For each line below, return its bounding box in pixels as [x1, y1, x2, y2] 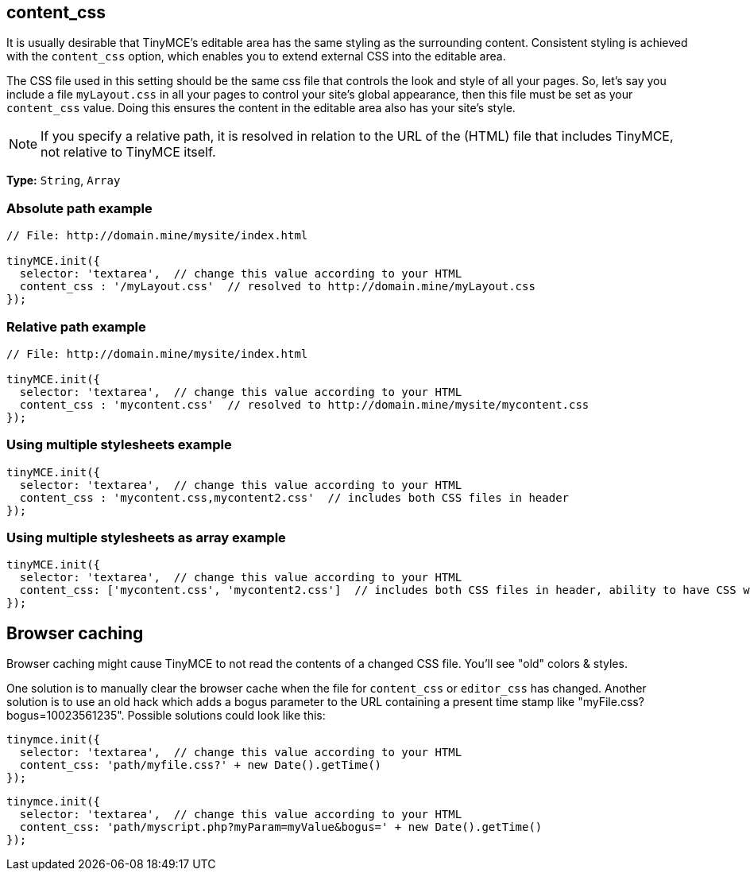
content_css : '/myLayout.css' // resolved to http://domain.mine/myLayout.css [19, 280, 535, 293]
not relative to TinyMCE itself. [41, 144, 216, 161]
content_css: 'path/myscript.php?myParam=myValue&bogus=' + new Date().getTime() [19, 821, 543, 834]
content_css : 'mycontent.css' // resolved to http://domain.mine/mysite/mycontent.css [19, 398, 590, 411]
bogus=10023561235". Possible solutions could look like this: [6, 708, 326, 723]
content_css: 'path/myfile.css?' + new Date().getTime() [19, 759, 382, 772]
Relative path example [6, 318, 146, 335]
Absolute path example [6, 200, 153, 216]
